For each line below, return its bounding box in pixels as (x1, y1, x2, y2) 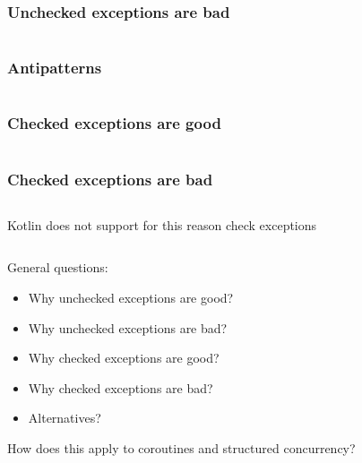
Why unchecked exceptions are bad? (28, 318, 228, 337)
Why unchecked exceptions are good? (28, 288, 234, 307)
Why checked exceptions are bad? (28, 378, 213, 397)
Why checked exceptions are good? (28, 348, 220, 367)
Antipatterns (7, 56, 102, 79)
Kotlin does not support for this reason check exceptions (7, 215, 317, 234)
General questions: (7, 258, 108, 277)
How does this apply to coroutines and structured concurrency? (7, 439, 356, 458)
